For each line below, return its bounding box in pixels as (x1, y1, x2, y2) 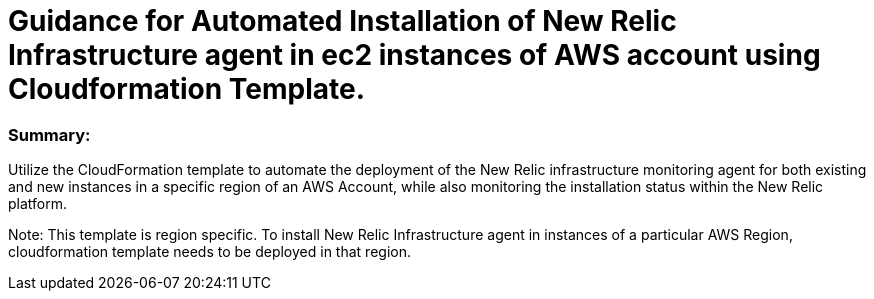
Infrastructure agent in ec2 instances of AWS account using (8, 38, 821, 72)
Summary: (8, 124, 91, 145)
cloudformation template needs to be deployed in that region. (8, 243, 411, 261)
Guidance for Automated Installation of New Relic (8, 4, 677, 38)
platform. (8, 195, 68, 213)
